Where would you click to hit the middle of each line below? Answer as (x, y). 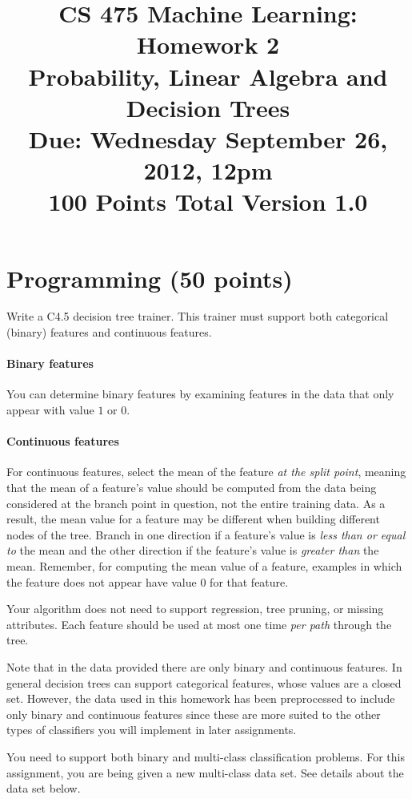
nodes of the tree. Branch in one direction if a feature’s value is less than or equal (206, 534)
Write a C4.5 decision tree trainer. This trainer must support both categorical (198, 316)
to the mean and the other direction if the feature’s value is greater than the (193, 550)
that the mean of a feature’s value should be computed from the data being (192, 487)
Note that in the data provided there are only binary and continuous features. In (204, 666)
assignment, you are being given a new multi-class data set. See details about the (205, 772)
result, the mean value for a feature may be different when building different (193, 519)
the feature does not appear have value (102, 581)
